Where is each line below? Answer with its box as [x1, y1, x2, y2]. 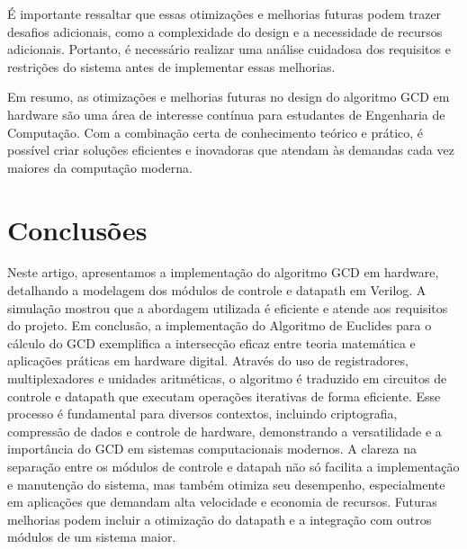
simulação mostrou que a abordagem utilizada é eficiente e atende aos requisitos [7, 298, 448, 317]
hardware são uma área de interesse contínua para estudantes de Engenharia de [7, 104, 445, 123]
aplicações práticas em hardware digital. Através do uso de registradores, [7, 351, 409, 370]
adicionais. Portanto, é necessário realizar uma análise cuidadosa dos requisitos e [7, 40, 451, 58]
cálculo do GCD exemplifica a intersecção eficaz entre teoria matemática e [7, 333, 416, 352]
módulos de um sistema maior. [7, 527, 176, 546]
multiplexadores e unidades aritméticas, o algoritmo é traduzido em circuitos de [7, 369, 447, 388]
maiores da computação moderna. [7, 157, 193, 176]
